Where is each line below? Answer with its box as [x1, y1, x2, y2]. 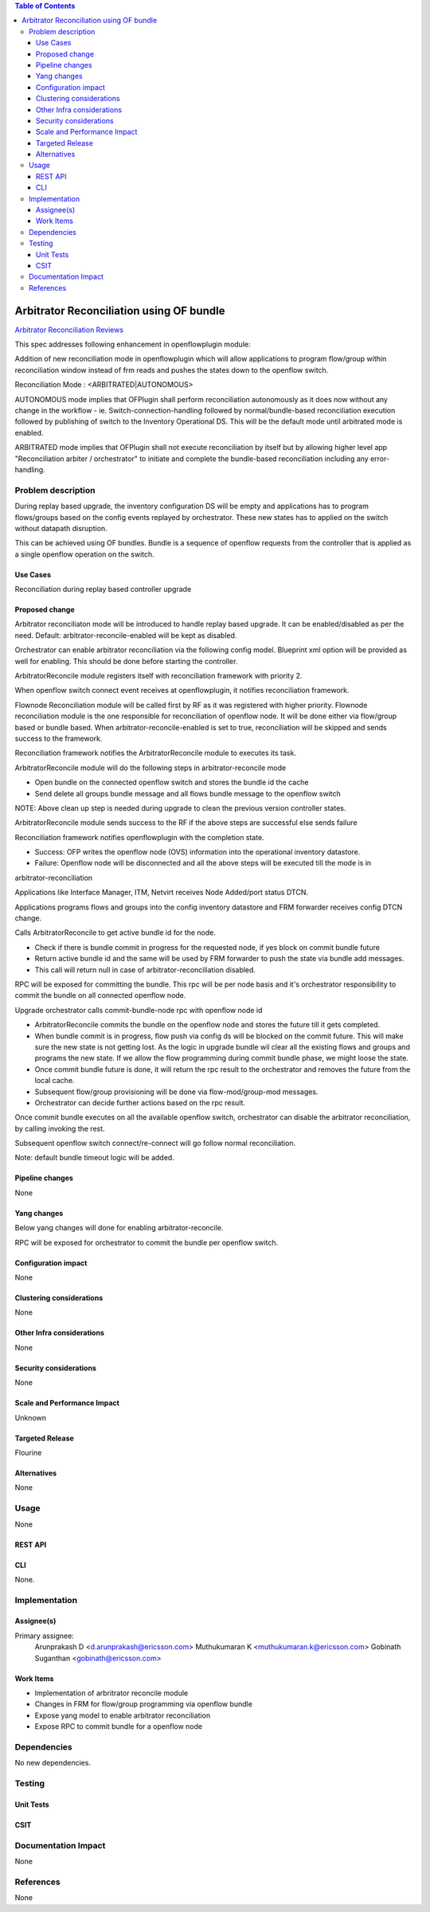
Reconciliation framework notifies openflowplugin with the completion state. [14, 832, 264, 842]
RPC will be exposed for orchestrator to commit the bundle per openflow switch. [14, 1238, 279, 1247]
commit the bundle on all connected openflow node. [14, 991, 186, 1000]
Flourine [14, 1448, 42, 1457]
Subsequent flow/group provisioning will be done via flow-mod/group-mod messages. [34, 1087, 319, 1097]
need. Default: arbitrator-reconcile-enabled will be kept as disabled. [14, 630, 237, 640]
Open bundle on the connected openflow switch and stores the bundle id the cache [34, 777, 309, 788]
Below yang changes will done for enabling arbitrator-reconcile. [14, 1223, 224, 1233]
